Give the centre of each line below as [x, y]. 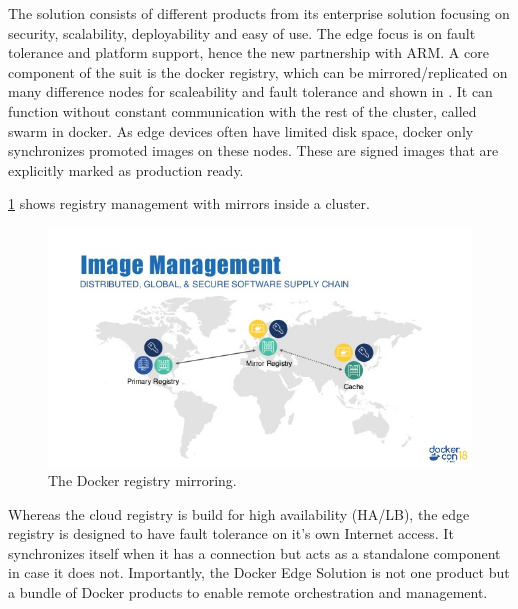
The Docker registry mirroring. [142, 480]
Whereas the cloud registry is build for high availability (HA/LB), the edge [239, 513]
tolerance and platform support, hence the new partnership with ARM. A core [248, 52]
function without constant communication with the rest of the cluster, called [242, 110]
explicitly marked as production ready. [126, 169]
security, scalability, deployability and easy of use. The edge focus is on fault [242, 32]
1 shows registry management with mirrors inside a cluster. [189, 203]
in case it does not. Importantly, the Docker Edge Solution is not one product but [259, 572]
